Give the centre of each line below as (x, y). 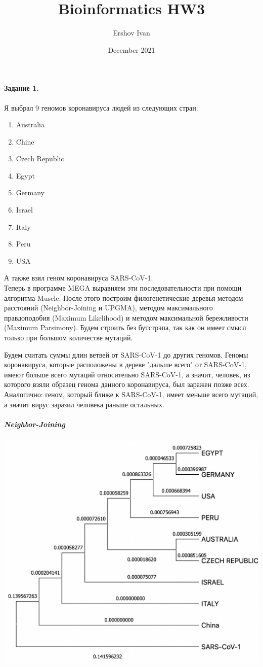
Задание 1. (21, 88)
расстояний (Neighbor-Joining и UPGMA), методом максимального (108, 308)
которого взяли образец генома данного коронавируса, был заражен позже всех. (127, 384)
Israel (24, 210)
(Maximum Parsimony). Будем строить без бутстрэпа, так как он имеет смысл (125, 327)
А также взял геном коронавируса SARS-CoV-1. (79, 278)
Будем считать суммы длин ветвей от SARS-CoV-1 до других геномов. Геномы (126, 354)
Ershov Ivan (131, 33)
